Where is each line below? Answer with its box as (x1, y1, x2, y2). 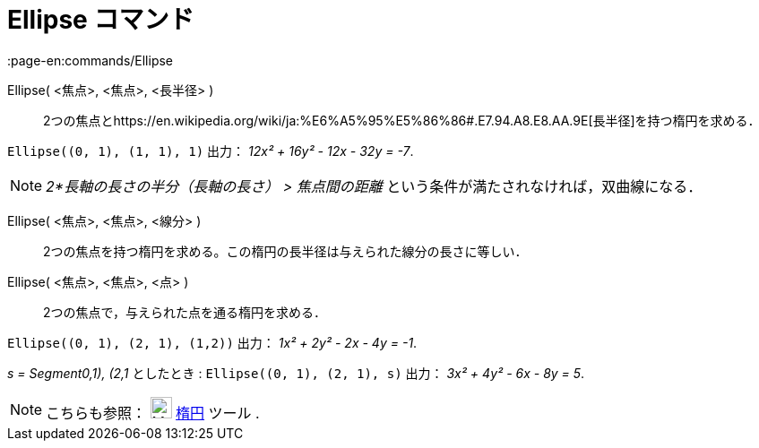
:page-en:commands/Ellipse (7, 52, 174, 68)
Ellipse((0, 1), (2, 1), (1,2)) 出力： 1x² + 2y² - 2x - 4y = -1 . (7, 334, 418, 350)
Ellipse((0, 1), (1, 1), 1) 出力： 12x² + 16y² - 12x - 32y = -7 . (7, 142, 414, 159)
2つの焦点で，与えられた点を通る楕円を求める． (43, 304, 326, 320)
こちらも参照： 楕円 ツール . (46, 403, 260, 422)
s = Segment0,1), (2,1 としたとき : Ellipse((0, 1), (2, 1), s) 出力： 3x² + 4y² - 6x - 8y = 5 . (7, 365, 585, 381)
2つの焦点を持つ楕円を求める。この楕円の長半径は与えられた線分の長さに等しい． (43, 243, 528, 259)
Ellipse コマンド (7, 4, 194, 35)
